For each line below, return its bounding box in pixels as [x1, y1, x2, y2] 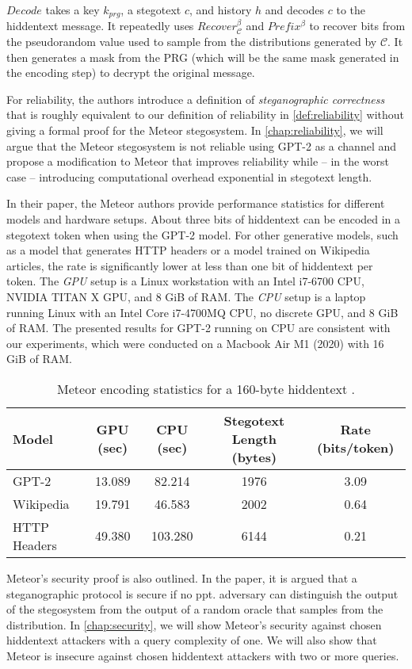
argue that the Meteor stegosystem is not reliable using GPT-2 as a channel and [6, 137, 397, 154]
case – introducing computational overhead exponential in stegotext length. [6, 168, 372, 185]
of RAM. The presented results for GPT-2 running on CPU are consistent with [6, 319, 391, 336]
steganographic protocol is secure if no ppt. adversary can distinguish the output [6, 585, 399, 602]
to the [336, 2, 365, 17]
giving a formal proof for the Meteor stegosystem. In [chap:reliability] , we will [6, 122, 383, 139]
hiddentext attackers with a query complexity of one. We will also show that [6, 632, 377, 648]
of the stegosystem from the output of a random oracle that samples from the [6, 601, 383, 617]
